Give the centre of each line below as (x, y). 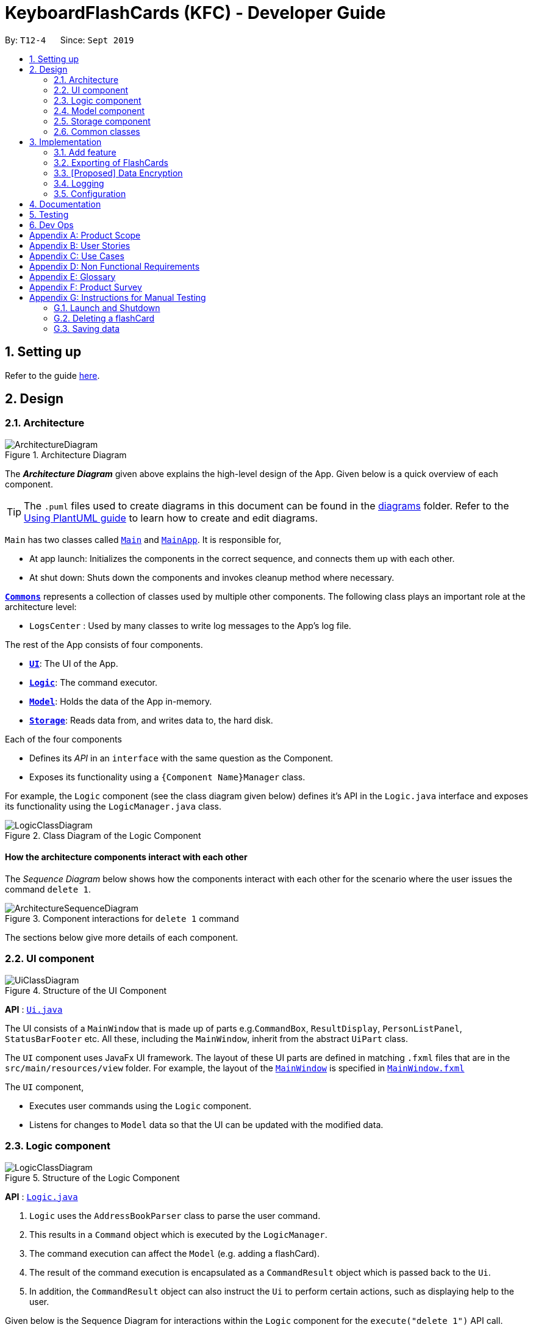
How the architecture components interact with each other (126, 857)
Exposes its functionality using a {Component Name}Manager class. (167, 777)
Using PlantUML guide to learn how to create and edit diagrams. (171, 518)
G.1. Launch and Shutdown (107, 307)
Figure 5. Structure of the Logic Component (92, 1177)
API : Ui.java (34, 1009)
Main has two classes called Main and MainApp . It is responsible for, (143, 539)
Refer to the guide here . (52, 375)
